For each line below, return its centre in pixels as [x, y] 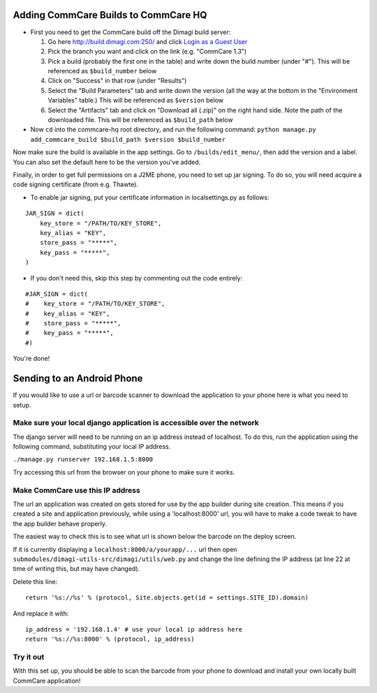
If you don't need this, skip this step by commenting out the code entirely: [136, 278]
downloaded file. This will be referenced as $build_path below [140, 120]
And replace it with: [41, 613]
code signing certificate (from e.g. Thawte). [76, 184]
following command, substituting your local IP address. [92, 447]
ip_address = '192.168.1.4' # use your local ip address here [134, 629]
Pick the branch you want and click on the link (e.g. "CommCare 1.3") [147, 52]
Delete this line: [35, 581]
